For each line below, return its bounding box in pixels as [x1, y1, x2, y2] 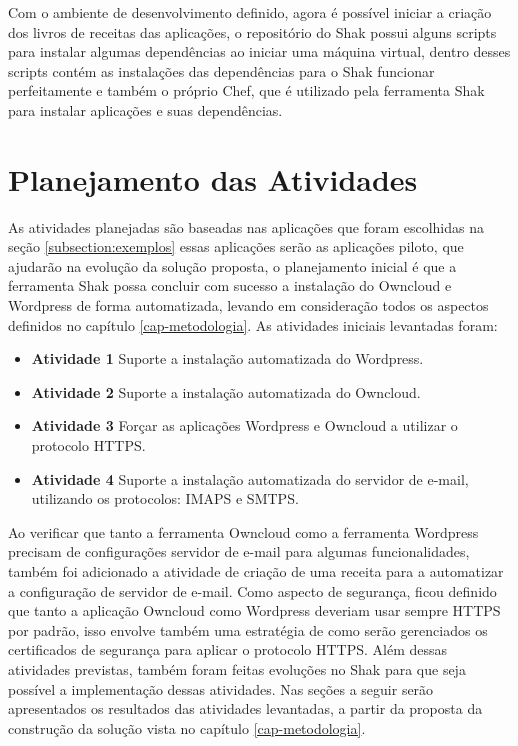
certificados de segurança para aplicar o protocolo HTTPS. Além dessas [8, 639, 448, 660]
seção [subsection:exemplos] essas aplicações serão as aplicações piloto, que [8, 236, 464, 257]
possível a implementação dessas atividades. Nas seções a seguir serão [8, 678, 434, 699]
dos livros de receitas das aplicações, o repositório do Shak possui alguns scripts [8, 21, 497, 42]
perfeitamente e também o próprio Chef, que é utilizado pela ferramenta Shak [8, 80, 485, 101]
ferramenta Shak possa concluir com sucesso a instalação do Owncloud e [8, 275, 452, 296]
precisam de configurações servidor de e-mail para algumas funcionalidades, [8, 541, 470, 562]
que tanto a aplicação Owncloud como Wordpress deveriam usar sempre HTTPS [8, 600, 501, 621]
